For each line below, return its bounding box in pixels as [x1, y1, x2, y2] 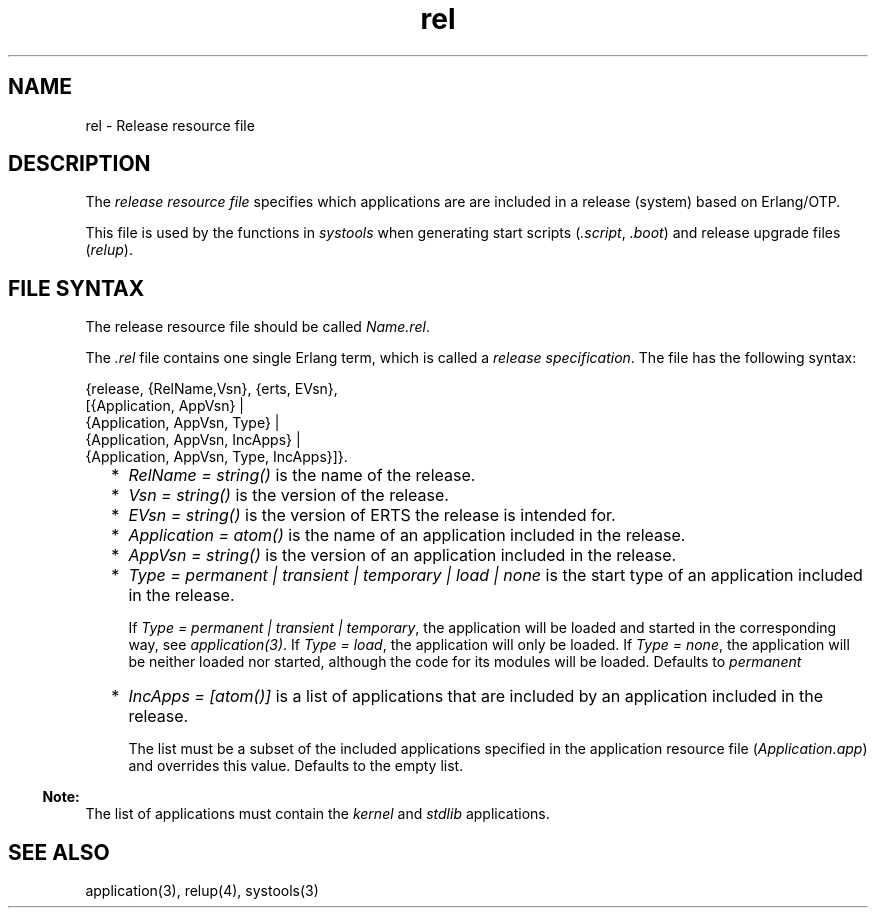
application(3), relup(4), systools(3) [85, 882, 319, 900]
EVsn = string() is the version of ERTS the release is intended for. [128, 505, 616, 526]
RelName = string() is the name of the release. [128, 465, 476, 486]
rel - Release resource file [85, 116, 255, 134]
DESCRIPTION [8, 151, 151, 177]
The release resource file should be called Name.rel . [85, 318, 430, 336]
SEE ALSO [8, 839, 110, 865]
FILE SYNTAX [8, 275, 145, 301]
